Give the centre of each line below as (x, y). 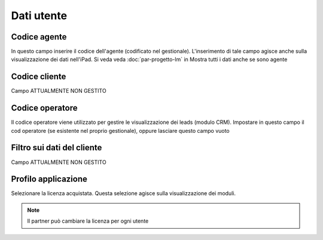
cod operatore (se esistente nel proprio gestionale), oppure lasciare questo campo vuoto (120, 130)
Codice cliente (39, 77)
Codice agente (39, 37)
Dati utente (39, 16)
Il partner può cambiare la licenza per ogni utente (88, 221)
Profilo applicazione (49, 179)
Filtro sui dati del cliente (57, 148)
